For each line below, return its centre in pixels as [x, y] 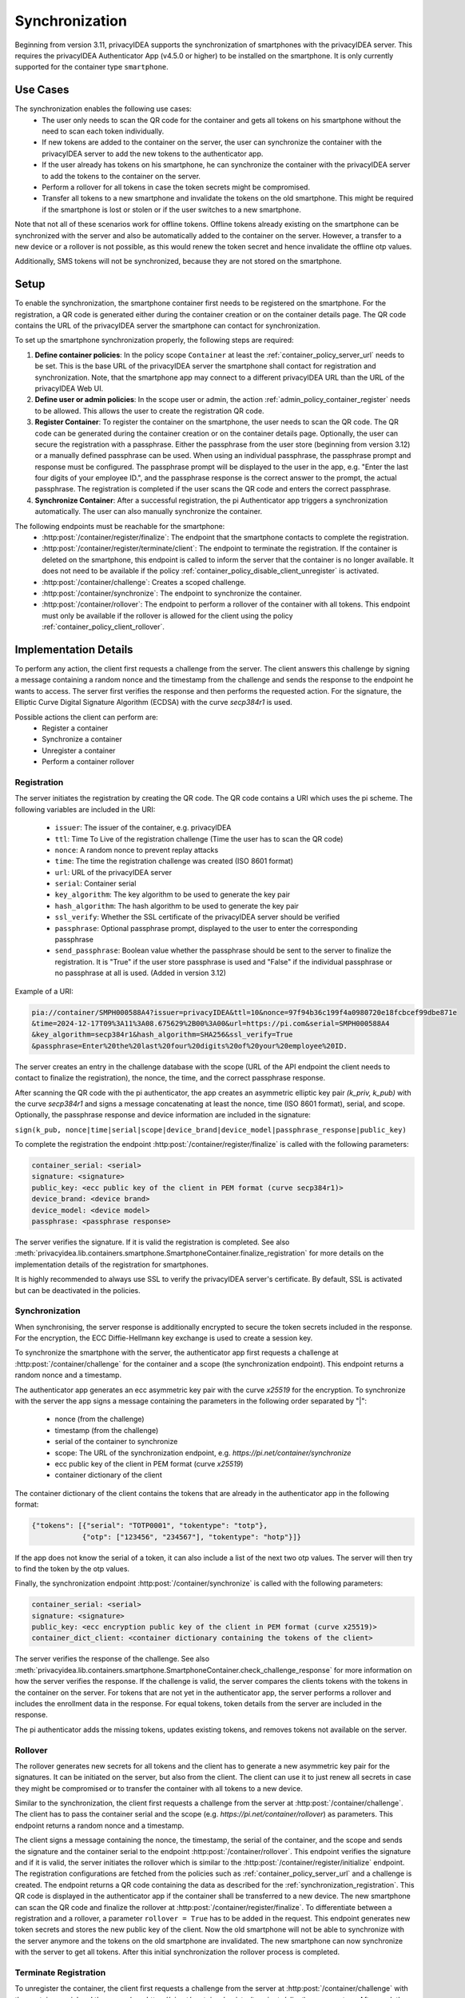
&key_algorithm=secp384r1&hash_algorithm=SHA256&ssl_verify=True [162, 1035]
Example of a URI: [44, 991]
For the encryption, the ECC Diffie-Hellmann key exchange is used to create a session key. [164, 1338]
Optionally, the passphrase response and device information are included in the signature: [163, 1115]
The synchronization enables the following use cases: [103, 109]
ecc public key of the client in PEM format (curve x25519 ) [149, 1463]
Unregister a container [79, 750]
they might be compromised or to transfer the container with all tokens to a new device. [159, 1788]
